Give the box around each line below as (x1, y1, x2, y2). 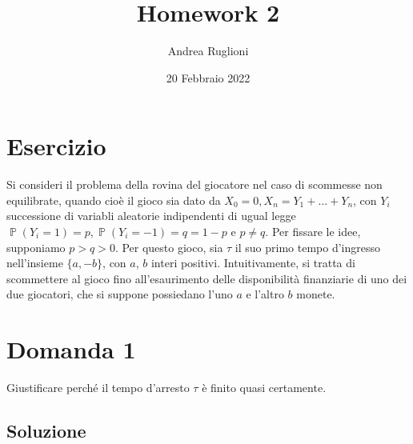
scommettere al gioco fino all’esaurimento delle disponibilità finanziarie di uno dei (6, 270, 407, 286)
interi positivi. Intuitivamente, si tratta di (150, 254, 355, 271)
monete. (296, 286, 335, 302)
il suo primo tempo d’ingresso (235, 238, 381, 255)
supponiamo (6, 238, 66, 255)
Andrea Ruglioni (167, 42, 249, 59)
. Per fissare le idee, (265, 223, 361, 240)
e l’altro (246, 286, 284, 302)
